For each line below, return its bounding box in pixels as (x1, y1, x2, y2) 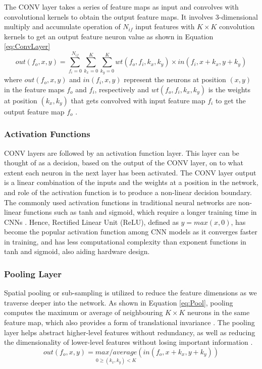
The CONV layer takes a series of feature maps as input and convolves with (4, 2, 239, 12)
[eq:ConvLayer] (4, 41, 50, 51)
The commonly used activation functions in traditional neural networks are (4, 197, 236, 207)
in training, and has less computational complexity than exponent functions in (4, 236, 246, 247)
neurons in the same (187, 307, 250, 318)
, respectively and (94, 84, 149, 94)
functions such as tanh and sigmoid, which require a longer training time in (23, 207, 257, 217)
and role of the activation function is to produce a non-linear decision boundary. (4, 187, 252, 197)
